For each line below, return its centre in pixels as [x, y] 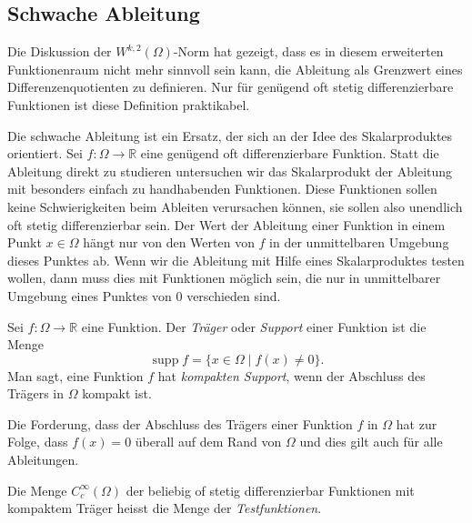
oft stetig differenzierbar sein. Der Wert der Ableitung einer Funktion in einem [226, 224]
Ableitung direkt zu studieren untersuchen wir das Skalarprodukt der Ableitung [230, 171]
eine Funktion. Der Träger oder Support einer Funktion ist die [254, 326]
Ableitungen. [43, 460]
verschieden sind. [234, 295]
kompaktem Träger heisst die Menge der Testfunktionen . [165, 508]
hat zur [417, 423]
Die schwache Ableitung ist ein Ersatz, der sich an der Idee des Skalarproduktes [230, 135]
